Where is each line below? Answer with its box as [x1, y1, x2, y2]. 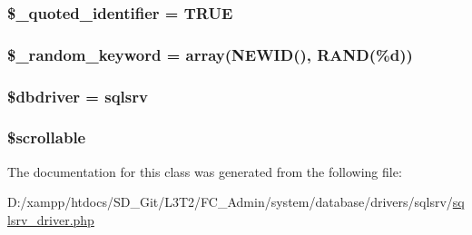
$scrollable [7, 126, 86, 149]
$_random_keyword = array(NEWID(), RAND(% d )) [7, 43, 413, 65]
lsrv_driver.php [7, 210, 94, 229]
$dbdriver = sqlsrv [7, 84, 148, 107]
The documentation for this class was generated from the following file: [7, 162, 402, 181]
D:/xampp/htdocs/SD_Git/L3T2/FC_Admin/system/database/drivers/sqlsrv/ [7, 192, 453, 211]
